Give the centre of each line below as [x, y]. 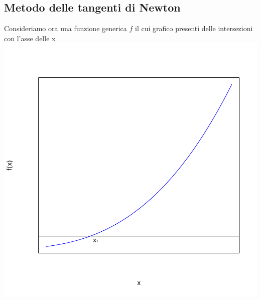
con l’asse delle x [30, 38]
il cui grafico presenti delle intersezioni [194, 28]
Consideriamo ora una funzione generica [66, 28]
